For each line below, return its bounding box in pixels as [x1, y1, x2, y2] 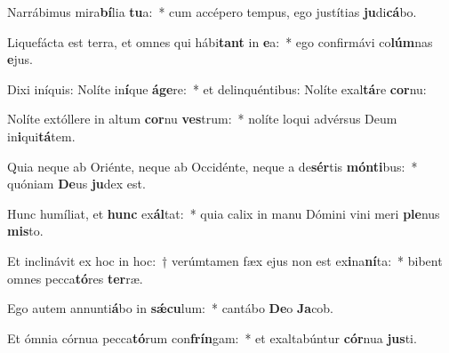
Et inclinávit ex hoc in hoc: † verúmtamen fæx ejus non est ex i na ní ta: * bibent [7, 251, 443, 269]
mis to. [7, 221, 44, 240]
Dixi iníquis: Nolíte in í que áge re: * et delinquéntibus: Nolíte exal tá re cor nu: [7, 79, 427, 98]
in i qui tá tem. [7, 126, 76, 145]
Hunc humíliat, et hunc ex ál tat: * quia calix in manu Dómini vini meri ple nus [7, 204, 440, 222]
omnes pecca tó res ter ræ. [7, 269, 143, 287]
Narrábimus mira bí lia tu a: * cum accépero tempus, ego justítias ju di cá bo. [7, 3, 417, 20]
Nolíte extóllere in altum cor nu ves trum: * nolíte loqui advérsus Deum [7, 109, 397, 128]
